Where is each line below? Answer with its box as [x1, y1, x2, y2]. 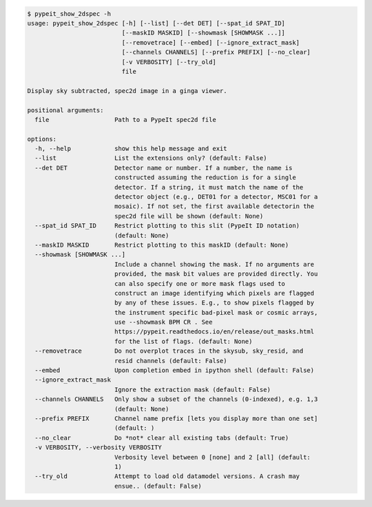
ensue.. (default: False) [114, 482, 203, 490]
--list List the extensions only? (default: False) [34, 154, 267, 162]
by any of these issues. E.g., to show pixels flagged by [114, 299, 315, 307]
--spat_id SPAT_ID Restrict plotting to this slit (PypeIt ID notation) [34, 222, 300, 230]
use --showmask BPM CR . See [114, 318, 213, 327]
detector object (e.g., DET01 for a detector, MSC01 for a [114, 193, 318, 201]
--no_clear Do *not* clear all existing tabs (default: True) [34, 434, 289, 442]
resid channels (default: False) [114, 357, 227, 364]
